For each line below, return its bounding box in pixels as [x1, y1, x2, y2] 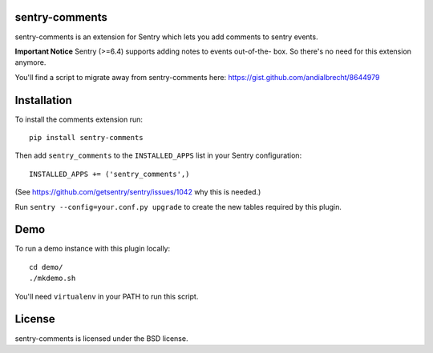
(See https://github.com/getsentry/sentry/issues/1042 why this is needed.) [14, 187, 261, 197]
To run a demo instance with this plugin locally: [14, 244, 171, 254]
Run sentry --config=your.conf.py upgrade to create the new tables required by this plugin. [14, 202, 342, 211]
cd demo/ [29, 263, 63, 271]
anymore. [14, 58, 47, 67]
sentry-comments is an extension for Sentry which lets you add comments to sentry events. [14, 32, 318, 42]
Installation [14, 93, 72, 107]
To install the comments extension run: [14, 114, 144, 124]
